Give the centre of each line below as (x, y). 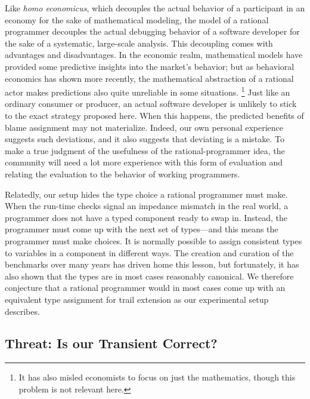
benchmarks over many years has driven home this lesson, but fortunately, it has (152, 264)
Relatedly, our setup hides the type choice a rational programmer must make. (146, 194)
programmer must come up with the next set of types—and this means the (142, 229)
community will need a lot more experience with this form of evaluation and (144, 162)
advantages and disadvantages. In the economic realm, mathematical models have (154, 55)
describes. (22, 311)
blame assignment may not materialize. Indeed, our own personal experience (144, 127)
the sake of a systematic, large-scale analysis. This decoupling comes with (139, 43)
